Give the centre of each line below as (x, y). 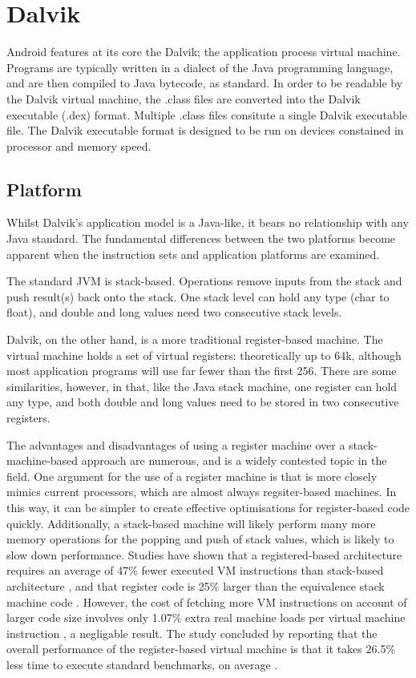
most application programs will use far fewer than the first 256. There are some (202, 371)
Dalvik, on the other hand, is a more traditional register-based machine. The (195, 339)
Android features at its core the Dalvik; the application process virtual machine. (204, 52)
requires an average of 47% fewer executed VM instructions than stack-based (195, 570)
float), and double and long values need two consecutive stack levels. (174, 312)
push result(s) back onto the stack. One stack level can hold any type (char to (198, 296)
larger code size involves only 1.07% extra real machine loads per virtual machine (206, 617)
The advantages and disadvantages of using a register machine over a (176, 444)
